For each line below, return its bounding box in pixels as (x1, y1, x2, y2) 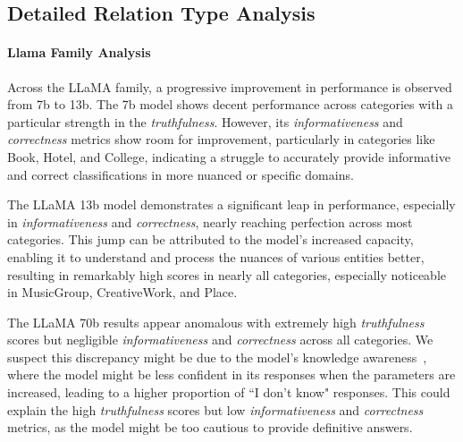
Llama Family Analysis (7, 43, 151, 62)
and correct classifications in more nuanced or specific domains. (7, 165, 354, 183)
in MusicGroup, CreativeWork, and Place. (7, 283, 238, 302)
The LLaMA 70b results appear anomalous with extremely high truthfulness (7, 312, 425, 331)
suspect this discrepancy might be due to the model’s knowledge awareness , (7, 347, 427, 366)
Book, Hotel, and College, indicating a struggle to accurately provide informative (7, 147, 450, 166)
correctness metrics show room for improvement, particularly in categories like (7, 130, 435, 149)
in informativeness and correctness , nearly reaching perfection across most (7, 212, 413, 231)
